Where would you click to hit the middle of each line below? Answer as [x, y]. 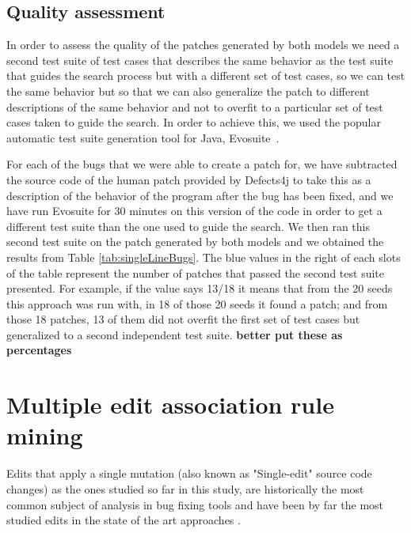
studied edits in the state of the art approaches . [124, 520]
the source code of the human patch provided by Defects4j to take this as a [189, 179]
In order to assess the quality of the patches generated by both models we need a [203, 45]
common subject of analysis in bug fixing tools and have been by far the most [195, 504]
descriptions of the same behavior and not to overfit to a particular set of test [195, 106]
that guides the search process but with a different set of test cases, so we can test [206, 76]
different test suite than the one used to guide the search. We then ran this [188, 226]
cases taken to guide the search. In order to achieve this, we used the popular [194, 122]
